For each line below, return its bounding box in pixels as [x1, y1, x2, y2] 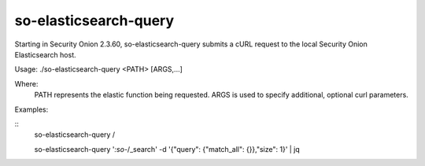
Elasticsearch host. [14, 50, 76, 59]
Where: [14, 79, 39, 88]
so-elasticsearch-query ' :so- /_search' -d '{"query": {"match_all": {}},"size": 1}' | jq [34, 144, 301, 153]
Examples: [14, 105, 49, 114]
